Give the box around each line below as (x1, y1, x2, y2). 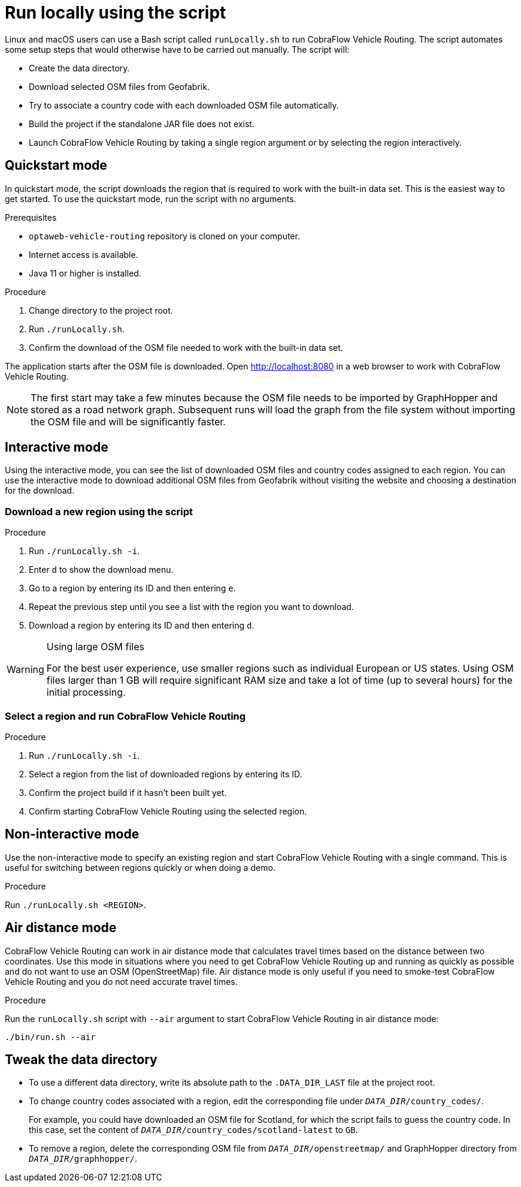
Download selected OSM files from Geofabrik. (29, 81, 210, 92)
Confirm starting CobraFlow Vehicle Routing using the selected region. (29, 806, 307, 816)
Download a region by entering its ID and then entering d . (29, 620, 255, 631)
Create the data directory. (29, 62, 130, 73)
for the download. (5, 485, 75, 496)
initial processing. (46, 686, 126, 699)
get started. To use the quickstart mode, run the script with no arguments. (5, 193, 296, 204)
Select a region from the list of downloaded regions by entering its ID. (29, 768, 302, 779)
